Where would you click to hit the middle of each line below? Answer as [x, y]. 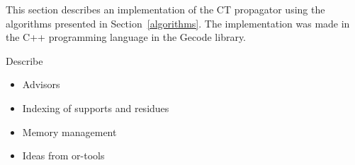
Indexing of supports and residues [96, 108]
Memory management [69, 132]
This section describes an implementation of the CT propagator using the [165, 9]
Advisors [41, 84]
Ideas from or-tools [63, 155]
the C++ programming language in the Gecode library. [126, 37]
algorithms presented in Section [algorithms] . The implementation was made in [178, 23]
